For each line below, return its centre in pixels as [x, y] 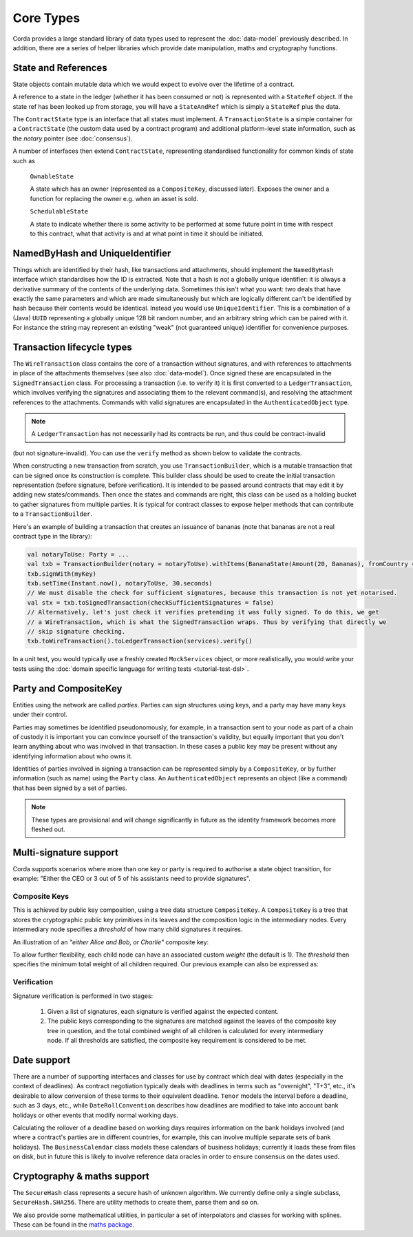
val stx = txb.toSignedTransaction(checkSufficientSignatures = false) [151, 602]
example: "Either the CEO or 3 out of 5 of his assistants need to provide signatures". [132, 879]
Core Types [46, 18]
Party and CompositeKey [67, 688]
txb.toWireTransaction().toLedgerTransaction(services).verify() [140, 641]
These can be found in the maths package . [73, 1225]
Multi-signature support [65, 852]
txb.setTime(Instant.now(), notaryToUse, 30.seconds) [120, 583]
